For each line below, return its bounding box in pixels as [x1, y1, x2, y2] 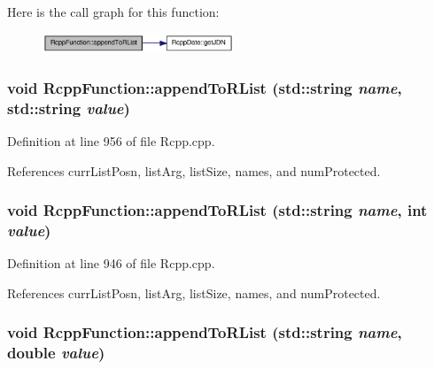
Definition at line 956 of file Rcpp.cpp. [7, 132, 215, 150]
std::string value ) [7, 96, 130, 119]
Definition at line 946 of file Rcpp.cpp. [7, 254, 215, 273]
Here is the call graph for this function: [7, 3, 220, 20]
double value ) [7, 342, 105, 364]
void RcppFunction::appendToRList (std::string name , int [7, 199, 428, 221]
